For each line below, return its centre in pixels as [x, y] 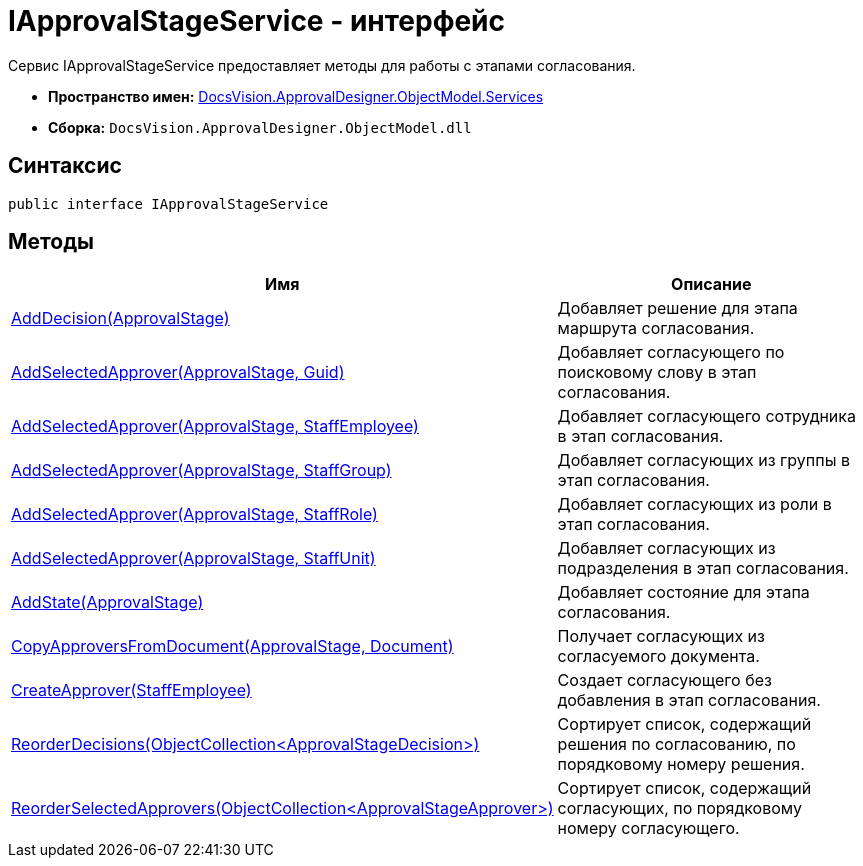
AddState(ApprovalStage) [107, 602]
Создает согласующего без [664, 680]
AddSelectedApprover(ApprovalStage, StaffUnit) [193, 558]
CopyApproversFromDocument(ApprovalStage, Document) [232, 646]
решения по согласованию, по [676, 744]
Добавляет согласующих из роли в [694, 504]
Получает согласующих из [661, 636]
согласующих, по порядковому [679, 808]
